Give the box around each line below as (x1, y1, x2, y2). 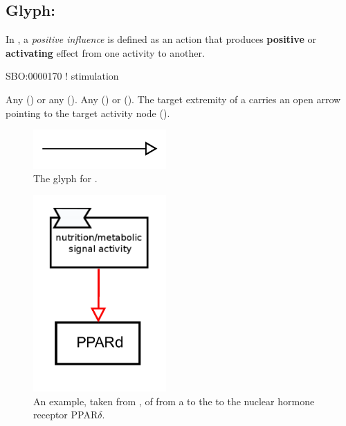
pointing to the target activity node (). (6, 105, 170, 120)
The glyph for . (33, 171, 98, 186)
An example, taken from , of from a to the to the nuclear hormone (33, 393, 315, 408)
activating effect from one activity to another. (6, 45, 205, 60)
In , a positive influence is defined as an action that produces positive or (6, 32, 316, 46)
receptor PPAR (33, 407, 98, 422)
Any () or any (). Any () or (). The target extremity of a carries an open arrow (6, 91, 341, 106)
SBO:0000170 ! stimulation (6, 69, 119, 83)
